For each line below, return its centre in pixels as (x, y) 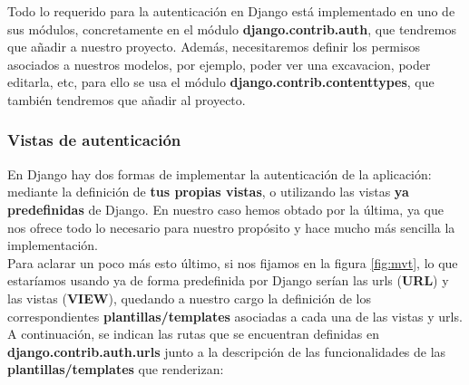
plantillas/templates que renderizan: (116, 369)
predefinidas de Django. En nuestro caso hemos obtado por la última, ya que (225, 209)
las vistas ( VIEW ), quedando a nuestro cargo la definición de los (190, 298)
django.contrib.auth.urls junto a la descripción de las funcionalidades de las (227, 351)
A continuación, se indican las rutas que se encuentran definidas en (193, 334)
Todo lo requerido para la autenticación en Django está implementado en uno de (231, 11)
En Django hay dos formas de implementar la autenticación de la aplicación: (220, 173)
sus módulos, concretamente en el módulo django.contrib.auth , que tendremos (232, 29)
